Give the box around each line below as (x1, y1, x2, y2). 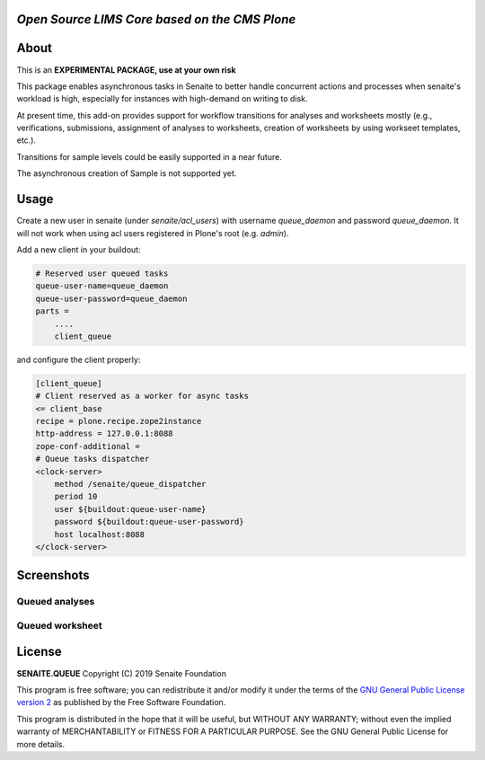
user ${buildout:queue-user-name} (54, 504, 207, 514)
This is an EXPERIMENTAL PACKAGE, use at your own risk (16, 64, 237, 75)
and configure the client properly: (16, 354, 141, 365)
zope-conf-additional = (35, 441, 141, 451)
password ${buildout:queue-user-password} (54, 517, 244, 527)
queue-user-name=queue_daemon (35, 281, 169, 291)
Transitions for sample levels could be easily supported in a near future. (16, 151, 282, 162)
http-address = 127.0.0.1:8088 (35, 429, 174, 439)
